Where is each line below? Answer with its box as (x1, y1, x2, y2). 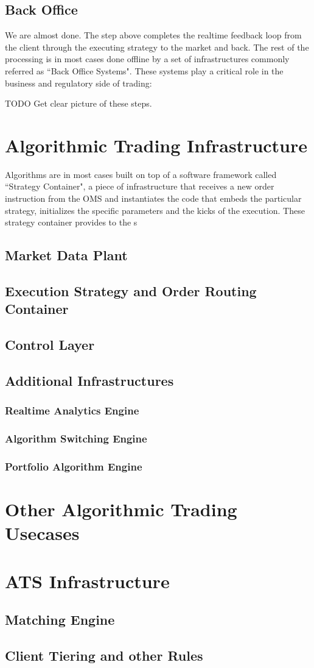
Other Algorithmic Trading (5, 497, 237, 522)
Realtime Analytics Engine (5, 403, 139, 418)
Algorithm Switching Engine (5, 431, 147, 446)
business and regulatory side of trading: (5, 76, 152, 89)
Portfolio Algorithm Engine (5, 458, 142, 474)
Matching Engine (5, 610, 115, 629)
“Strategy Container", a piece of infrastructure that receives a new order (5, 180, 274, 193)
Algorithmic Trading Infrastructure (5, 132, 308, 157)
